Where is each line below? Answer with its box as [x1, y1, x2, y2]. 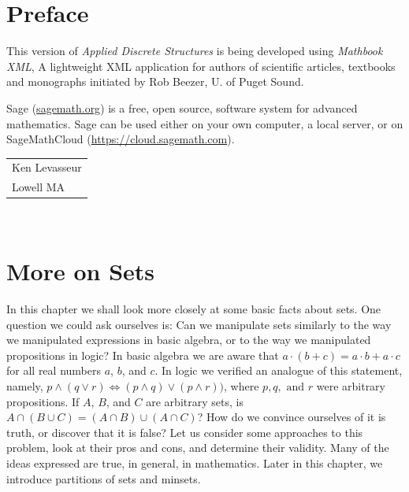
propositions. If [6, 393, 80, 409]
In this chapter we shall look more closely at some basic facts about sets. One [6, 301, 381, 317]
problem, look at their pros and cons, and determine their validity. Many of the [6, 439, 389, 456]
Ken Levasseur [12, 159, 82, 176]
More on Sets [6, 255, 155, 287]
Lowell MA [12, 179, 65, 195]
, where [224, 378, 259, 394]
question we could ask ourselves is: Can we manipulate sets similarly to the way [6, 316, 392, 332]
